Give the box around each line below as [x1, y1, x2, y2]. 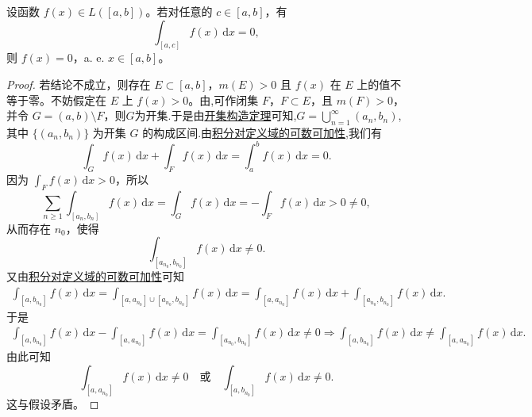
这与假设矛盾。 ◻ [6, 396, 99, 412]
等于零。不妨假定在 [6, 91, 106, 108]
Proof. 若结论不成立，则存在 [6, 76, 151, 93]
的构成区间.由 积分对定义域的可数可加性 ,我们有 [142, 124, 382, 141]
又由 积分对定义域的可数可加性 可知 [6, 268, 184, 285]
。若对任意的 [145, 3, 213, 19]
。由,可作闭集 [188, 91, 259, 108]
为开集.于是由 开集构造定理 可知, [134, 107, 297, 124]
